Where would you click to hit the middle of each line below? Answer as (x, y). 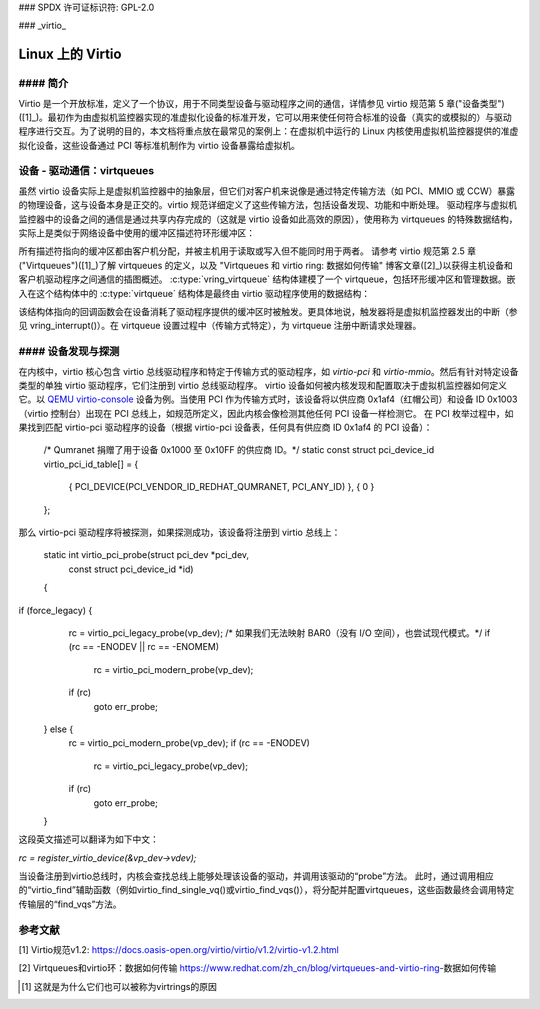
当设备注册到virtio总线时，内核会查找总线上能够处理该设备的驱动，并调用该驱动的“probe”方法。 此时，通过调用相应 (256, 876)
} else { (58, 729)
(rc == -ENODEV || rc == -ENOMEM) (144, 647)
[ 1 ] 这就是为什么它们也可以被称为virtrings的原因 (119, 986)
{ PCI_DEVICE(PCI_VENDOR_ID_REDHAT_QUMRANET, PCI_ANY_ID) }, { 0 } (221, 487)
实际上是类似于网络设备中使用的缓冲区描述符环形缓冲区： (136, 233)
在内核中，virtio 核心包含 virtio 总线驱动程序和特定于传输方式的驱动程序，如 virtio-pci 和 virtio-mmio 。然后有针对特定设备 (268, 371)
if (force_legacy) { (55, 610)
